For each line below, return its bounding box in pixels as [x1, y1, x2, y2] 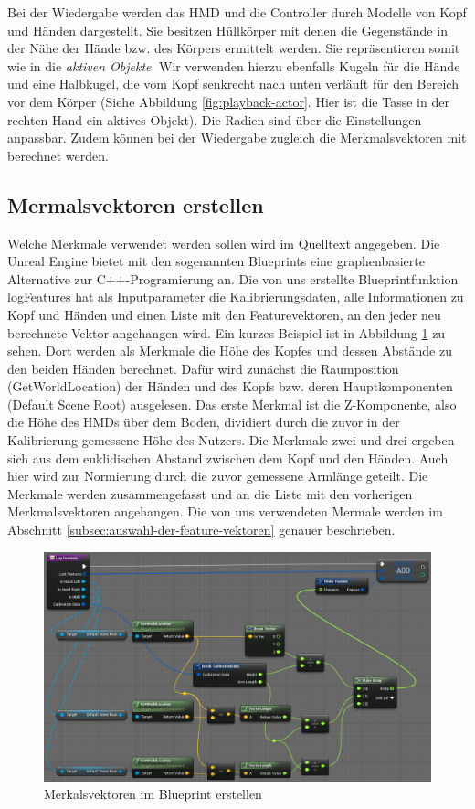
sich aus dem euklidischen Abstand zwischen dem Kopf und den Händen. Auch [7, 448, 449, 467]
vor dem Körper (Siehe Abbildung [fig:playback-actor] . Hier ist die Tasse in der [7, 91, 449, 111]
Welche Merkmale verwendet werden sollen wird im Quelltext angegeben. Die [7, 233, 440, 252]
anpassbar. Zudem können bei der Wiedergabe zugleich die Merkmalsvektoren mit [7, 128, 467, 147]
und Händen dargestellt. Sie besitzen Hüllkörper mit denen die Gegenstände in [7, 20, 448, 39]
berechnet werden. [7, 145, 109, 165]
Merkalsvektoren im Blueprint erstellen [44, 784, 262, 804]
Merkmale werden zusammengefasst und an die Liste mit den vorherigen [7, 484, 413, 503]
